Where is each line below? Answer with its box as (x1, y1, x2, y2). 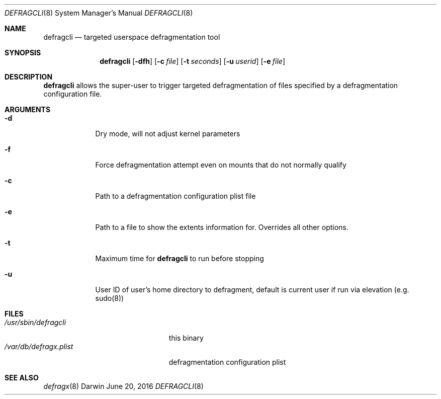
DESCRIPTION (5, 72, 53, 81)
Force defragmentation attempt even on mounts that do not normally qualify (95, 161, 346, 169)
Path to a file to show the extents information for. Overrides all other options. (95, 223, 348, 231)
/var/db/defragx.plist (5, 342, 73, 351)
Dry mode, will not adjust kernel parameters (95, 129, 240, 138)
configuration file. (43, 90, 102, 98)
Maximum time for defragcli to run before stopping (95, 254, 264, 263)
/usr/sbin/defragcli (5, 318, 66, 327)
